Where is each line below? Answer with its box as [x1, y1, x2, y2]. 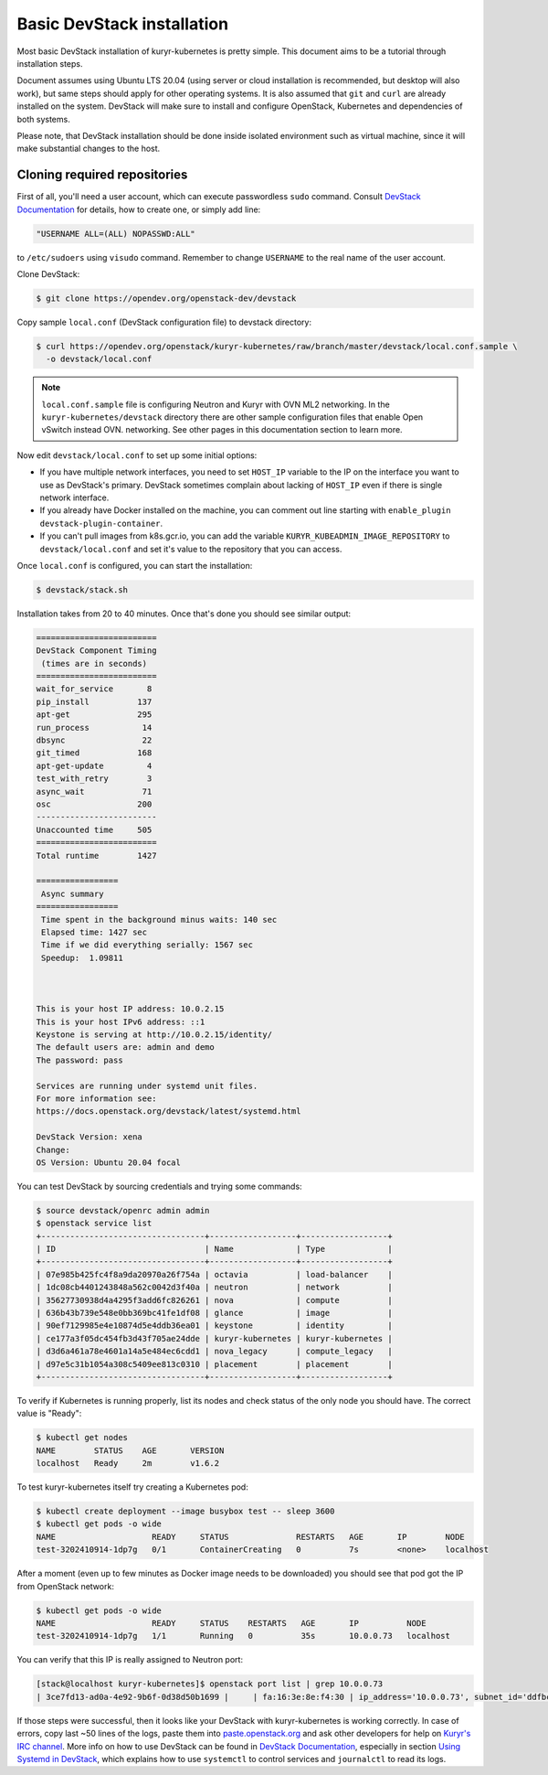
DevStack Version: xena [36, 1132, 143, 1142]
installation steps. [16, 58, 83, 69]
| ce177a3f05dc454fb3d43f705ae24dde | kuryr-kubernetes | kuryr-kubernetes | [36, 1333, 393, 1343]
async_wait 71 [36, 786, 153, 797]
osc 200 [36, 798, 153, 809]
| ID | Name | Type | [36, 1244, 393, 1255]
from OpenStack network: [16, 1580, 114, 1591]
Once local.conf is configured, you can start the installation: [16, 560, 253, 571]
